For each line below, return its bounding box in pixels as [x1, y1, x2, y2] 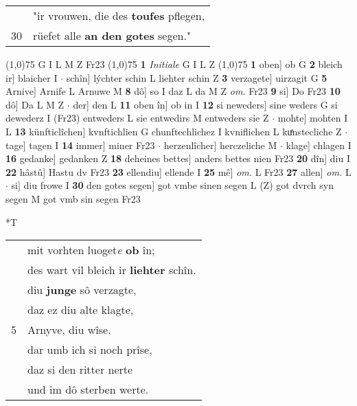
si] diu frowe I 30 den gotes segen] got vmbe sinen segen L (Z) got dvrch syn [11, 178, 334, 192]
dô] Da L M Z [5, 97, 65, 111]
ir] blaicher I [5, 70, 58, 84]
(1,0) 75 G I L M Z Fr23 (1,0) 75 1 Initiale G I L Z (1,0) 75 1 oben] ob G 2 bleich [5, 57, 343, 71]
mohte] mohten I [277, 111, 348, 125]
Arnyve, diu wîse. [27, 322, 111, 338]
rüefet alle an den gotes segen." [33, 27, 191, 43]
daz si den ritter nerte [27, 361, 133, 378]
